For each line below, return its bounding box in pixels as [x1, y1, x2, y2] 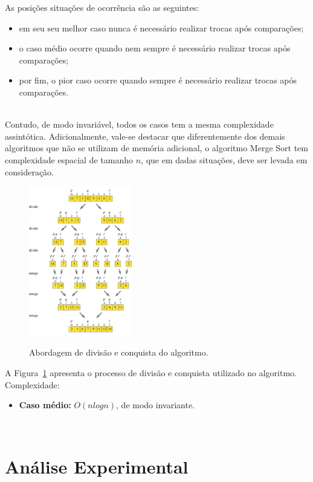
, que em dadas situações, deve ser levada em [141, 153, 308, 166]
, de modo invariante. [116, 399, 195, 411]
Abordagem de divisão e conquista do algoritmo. [29, 346, 208, 359]
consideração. [5, 165, 54, 178]
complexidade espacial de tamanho [5, 153, 134, 166]
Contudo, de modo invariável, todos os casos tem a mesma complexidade [5, 118, 274, 131]
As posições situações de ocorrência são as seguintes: [5, 1, 199, 13]
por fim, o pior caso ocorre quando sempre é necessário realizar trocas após [19, 74, 297, 86]
